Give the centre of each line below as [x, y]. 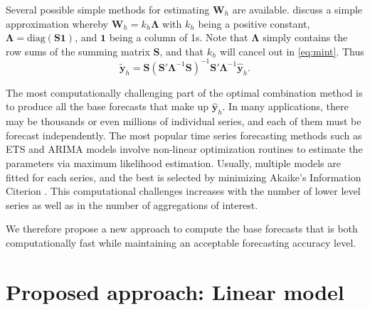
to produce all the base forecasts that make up [107, 106]
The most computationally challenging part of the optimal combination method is [184, 92]
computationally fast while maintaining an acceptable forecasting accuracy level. [181, 243]
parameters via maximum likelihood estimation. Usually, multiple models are [173, 163]
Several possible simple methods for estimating [108, 9]
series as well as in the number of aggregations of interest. [132, 204]
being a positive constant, [254, 23]
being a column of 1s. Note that [179, 37]
